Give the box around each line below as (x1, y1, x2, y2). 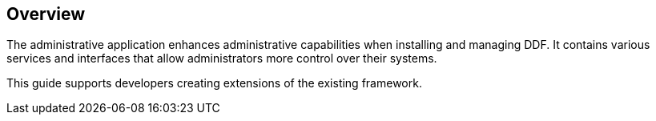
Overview (6, 4, 86, 24)
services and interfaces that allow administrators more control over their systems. (6, 51, 437, 66)
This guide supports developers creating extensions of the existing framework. (6, 76, 422, 91)
